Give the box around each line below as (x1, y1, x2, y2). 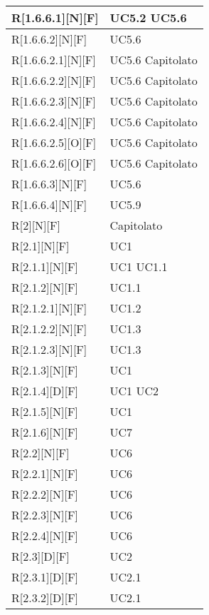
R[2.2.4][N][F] (11, 527, 78, 544)
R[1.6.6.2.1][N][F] (11, 51, 96, 68)
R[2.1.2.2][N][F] (11, 320, 87, 337)
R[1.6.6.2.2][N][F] (11, 72, 96, 88)
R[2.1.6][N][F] (11, 424, 78, 440)
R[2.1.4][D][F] (11, 382, 79, 399)
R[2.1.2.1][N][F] (11, 300, 87, 316)
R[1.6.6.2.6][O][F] (11, 155, 97, 171)
